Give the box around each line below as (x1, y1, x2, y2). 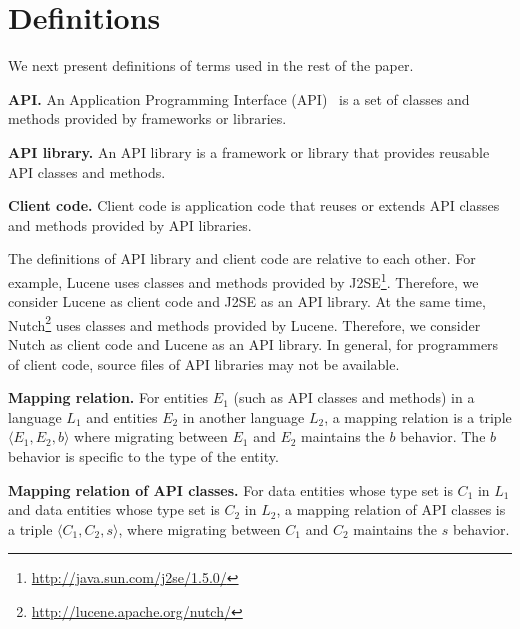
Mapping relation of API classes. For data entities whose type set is (8, 479, 453, 500)
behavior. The (400, 426, 486, 447)
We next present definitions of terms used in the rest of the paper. (8, 55, 414, 76)
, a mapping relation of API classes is (276, 499, 506, 520)
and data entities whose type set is (8, 499, 220, 520)
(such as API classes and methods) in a (233, 387, 475, 408)
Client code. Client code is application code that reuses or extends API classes (8, 195, 500, 216)
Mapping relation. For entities (8, 387, 209, 408)
